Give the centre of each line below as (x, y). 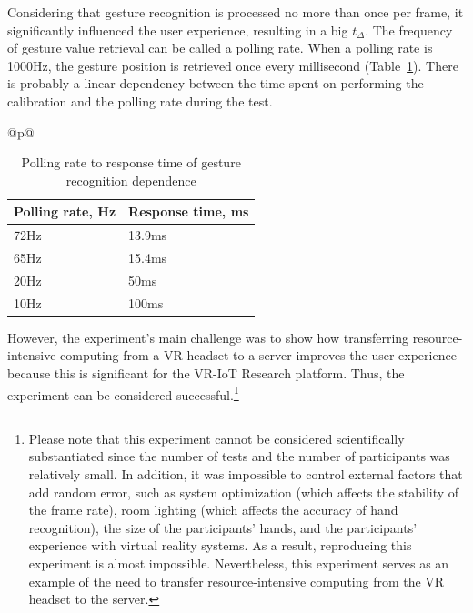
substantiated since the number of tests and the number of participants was (239, 456)
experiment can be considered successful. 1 (123, 393)
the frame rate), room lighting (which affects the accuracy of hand (213, 510)
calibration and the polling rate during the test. (140, 100)
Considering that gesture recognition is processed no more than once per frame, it (236, 12)
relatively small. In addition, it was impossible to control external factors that (246, 474)
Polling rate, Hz (65, 211)
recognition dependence (131, 180)
